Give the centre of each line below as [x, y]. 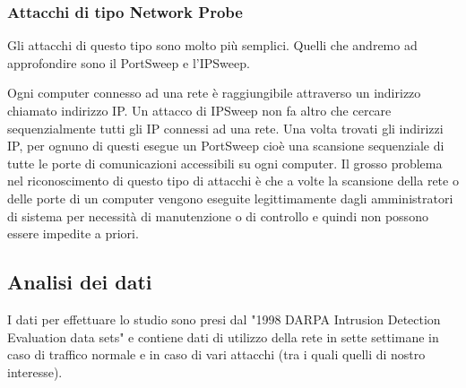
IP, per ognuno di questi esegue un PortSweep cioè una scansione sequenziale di [226, 146]
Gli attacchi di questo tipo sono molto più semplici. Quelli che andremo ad [212, 45]
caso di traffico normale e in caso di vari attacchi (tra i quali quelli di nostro [216, 354]
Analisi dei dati [80, 282]
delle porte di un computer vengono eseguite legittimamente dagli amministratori [230, 198]
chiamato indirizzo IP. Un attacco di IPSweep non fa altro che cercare [199, 110]
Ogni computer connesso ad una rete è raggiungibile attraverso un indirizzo [214, 93]
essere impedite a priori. [73, 233]
